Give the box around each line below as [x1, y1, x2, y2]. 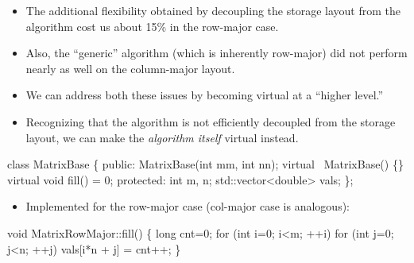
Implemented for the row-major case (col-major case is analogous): [25, 198, 350, 215]
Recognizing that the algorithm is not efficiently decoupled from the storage [25, 113, 396, 130]
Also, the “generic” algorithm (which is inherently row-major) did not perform [25, 44, 408, 61]
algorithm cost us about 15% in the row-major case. [25, 17, 279, 34]
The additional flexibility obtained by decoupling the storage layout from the [25, 2, 400, 18]
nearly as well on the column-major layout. [25, 60, 235, 76]
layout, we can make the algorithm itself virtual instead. [25, 129, 299, 145]
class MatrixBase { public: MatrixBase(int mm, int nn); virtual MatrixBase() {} [7, 156, 404, 172]
